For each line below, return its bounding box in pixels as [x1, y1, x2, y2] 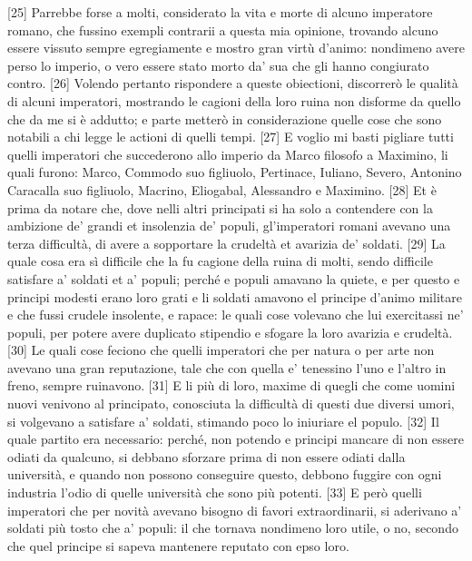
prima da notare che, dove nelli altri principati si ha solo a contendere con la [7, 198, 433, 217]
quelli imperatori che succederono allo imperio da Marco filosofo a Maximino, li [7, 144, 448, 163]
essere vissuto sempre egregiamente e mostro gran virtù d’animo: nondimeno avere [7, 38, 465, 57]
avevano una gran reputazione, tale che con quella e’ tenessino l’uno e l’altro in [7, 358, 447, 377]
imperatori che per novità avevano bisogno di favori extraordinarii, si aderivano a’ [7, 500, 462, 519]
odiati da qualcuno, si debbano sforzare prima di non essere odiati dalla [7, 447, 406, 466]
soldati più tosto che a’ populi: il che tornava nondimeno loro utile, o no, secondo [7, 518, 458, 537]
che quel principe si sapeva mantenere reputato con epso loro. [7, 536, 349, 555]
